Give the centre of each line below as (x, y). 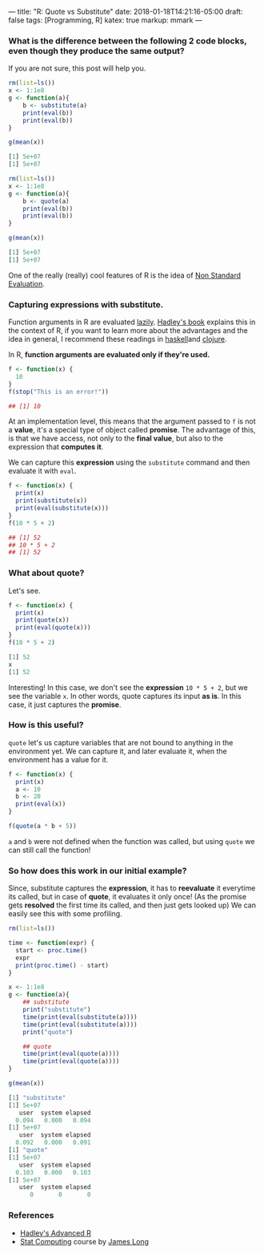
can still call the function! (50, 850)
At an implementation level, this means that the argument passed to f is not (132, 421)
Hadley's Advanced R (56, 1233)
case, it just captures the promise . (65, 704)
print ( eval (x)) (41, 804)
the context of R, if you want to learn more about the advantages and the (128, 331)
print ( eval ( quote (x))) (53, 628)
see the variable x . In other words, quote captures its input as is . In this (125, 696)
